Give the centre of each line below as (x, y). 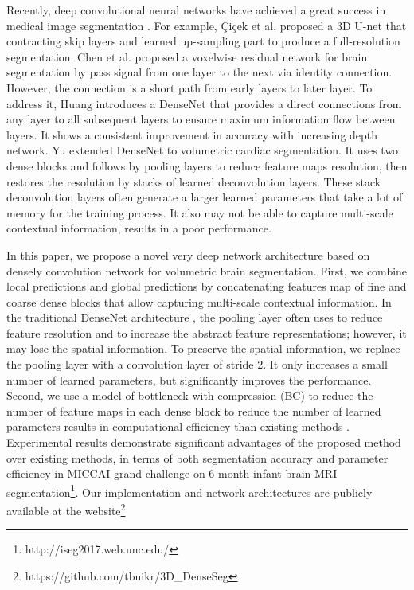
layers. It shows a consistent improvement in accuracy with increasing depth (192, 134)
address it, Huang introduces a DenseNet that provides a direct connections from (204, 103)
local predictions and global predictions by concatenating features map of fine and (207, 286)
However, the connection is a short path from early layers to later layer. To (189, 87)
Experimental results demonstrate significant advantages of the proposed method (204, 442)
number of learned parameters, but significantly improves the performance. (189, 379)
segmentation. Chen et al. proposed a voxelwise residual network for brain (187, 56)
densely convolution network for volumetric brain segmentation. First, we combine (207, 270)
